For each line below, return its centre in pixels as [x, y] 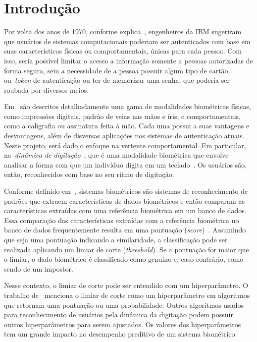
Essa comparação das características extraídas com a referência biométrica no [122, 220]
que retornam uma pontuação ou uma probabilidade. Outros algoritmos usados [124, 305]
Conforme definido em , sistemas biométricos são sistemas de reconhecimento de [126, 191]
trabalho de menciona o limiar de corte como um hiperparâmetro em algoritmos [127, 295]
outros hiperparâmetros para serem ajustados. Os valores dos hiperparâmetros [123, 324]
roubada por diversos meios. [47, 89]
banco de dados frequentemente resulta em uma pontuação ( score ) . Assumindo [125, 230]
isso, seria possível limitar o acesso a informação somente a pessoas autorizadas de [128, 60]
